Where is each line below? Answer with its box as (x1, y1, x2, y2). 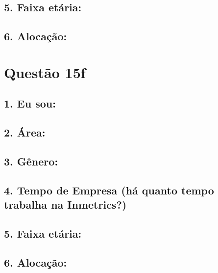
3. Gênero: (4, 153, 58, 168)
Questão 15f (4, 62, 86, 82)
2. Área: (4, 125, 46, 140)
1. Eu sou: (4, 96, 56, 111)
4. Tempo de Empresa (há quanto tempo (4, 182, 214, 197)
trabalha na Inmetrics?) (4, 197, 127, 212)
